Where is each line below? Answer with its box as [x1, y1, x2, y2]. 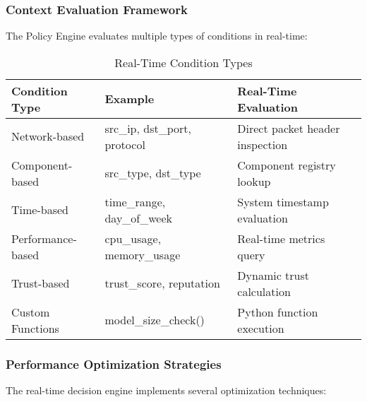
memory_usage [104, 246, 181, 263]
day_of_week [104, 209, 173, 226]
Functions [11, 319, 59, 336]
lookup [237, 172, 271, 189]
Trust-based [11, 275, 70, 292]
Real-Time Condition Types [114, 54, 253, 71]
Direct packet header [237, 119, 340, 136]
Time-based [11, 201, 68, 218]
